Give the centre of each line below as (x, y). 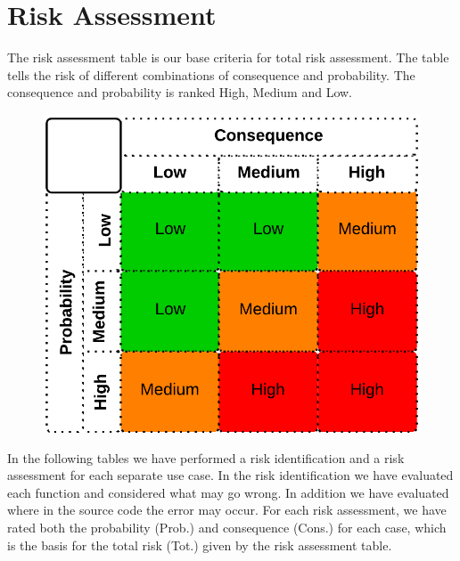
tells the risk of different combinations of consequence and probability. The (211, 74)
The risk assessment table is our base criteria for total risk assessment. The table (228, 57)
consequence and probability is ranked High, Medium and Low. (180, 92)
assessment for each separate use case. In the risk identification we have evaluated (230, 475)
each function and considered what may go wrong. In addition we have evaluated (228, 492)
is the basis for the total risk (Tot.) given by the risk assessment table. (200, 545)
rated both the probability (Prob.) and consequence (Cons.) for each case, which (227, 527)
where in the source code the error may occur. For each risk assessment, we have (227, 510)
